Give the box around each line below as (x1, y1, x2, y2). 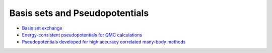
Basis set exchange (22, 25, 62, 31)
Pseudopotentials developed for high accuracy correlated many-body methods (22, 39, 186, 45)
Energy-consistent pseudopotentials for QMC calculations (22, 31, 143, 37)
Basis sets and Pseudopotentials (9, 7, 149, 18)
